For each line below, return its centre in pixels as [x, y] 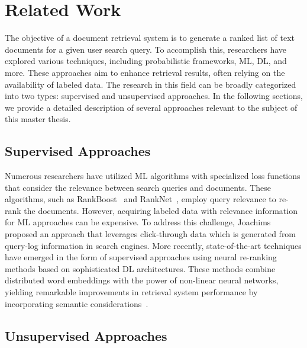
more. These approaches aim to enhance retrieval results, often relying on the [145, 72]
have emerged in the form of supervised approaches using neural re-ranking [141, 257]
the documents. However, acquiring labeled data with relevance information [161, 210]
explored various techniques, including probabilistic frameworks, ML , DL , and [146, 61]
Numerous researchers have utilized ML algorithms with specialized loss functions [153, 176]
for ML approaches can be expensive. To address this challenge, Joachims [138, 222]
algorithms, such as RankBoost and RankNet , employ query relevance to [140, 199]
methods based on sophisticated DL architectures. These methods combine [140, 268]
